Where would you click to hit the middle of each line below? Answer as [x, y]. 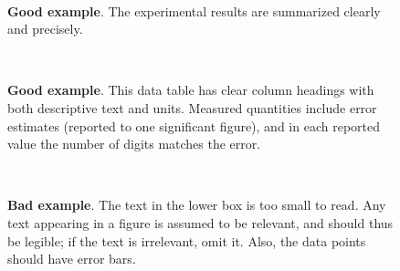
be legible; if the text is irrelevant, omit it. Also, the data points [187, 240]
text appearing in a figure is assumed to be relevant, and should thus [200, 222]
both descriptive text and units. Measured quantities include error [192, 107]
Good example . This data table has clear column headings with [191, 90]
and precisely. [45, 29]
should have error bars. [72, 259]
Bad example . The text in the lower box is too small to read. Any [197, 205]
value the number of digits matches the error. [134, 144]
